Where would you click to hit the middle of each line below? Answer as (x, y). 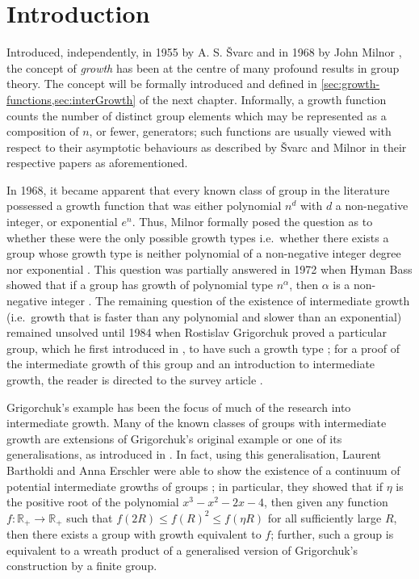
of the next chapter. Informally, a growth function (263, 99)
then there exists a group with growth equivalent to (134, 534)
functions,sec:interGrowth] (71, 99)
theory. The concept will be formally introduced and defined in (162, 84)
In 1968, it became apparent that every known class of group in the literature (198, 189)
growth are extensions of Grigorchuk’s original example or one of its (174, 438)
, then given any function (326, 502)
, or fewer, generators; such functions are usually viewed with (240, 131)
